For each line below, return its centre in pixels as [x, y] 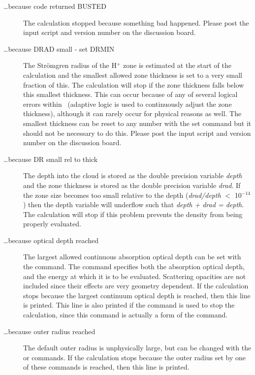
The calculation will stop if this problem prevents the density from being [133, 214]
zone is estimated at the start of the [177, 65]
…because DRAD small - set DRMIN [59, 48]
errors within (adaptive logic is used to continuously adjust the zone [127, 104]
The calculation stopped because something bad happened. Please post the [136, 22]
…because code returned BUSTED [55, 6]
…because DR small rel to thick [51, 159]
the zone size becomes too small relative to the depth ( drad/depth [122, 195]
